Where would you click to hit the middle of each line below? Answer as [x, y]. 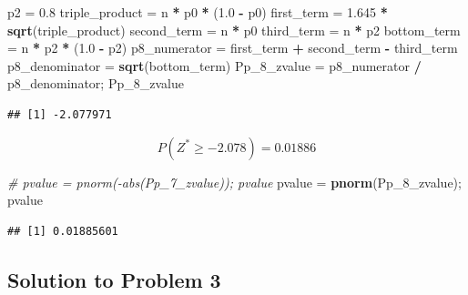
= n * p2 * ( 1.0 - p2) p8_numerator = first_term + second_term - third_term [233, 48]
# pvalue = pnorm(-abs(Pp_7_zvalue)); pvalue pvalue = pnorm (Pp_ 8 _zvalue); [234, 182]
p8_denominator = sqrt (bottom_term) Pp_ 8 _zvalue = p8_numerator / [214, 65]
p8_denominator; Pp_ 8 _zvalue [96, 83]
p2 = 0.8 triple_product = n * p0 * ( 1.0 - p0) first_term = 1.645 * [198, 12]
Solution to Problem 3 [114, 279]
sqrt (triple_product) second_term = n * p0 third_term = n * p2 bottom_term [234, 30]
